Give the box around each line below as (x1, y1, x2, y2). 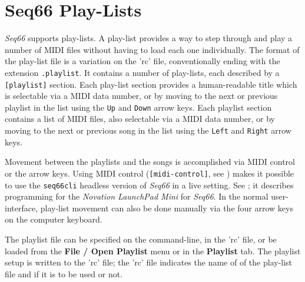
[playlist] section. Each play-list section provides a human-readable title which (5, 78, 297, 90)
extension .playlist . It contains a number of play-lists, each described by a (5, 66, 280, 78)
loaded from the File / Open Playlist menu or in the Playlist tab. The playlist (5, 244, 301, 257)
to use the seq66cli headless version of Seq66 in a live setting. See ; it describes (5, 178, 294, 191)
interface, (5, 201, 38, 214)
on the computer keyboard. (5, 213, 102, 225)
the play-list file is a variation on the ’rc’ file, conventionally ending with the (5, 55, 280, 67)
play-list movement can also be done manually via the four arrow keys (40, 201, 293, 214)
